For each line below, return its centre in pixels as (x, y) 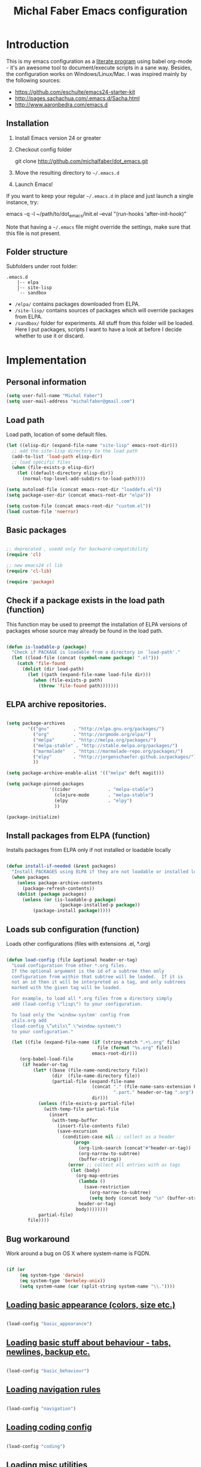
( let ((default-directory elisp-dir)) (65, 473)
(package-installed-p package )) (100, 905)
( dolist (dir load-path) (53, 669)
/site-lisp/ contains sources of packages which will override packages (104, 311)
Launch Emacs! (34, 184)
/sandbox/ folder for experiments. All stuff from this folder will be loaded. (104, 323)
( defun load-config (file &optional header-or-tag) (72, 960)
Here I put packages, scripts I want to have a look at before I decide (98, 330)
